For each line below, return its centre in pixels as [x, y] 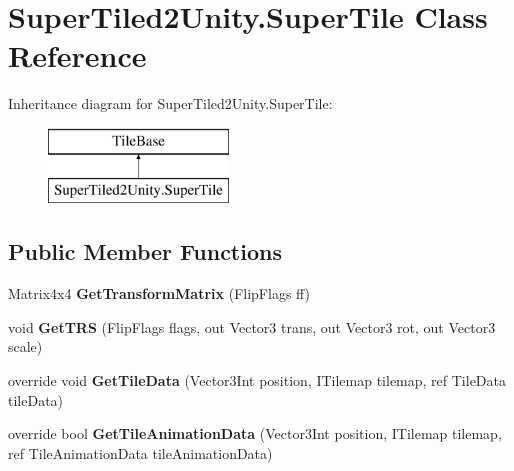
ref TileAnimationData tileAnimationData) [140, 452]
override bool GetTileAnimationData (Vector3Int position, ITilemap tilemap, [255, 433]
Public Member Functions [145, 251]
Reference [77, 55]
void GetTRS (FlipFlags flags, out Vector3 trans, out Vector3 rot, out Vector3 [252, 326]
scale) [25, 346]
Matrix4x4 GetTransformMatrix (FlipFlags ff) [159, 293]
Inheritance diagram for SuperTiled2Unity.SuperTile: [170, 103]
